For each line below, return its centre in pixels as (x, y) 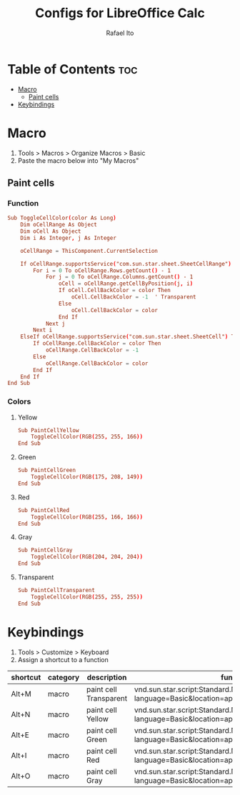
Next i (43, 330)
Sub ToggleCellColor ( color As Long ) (62, 218)
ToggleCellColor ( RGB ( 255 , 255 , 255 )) (87, 597)
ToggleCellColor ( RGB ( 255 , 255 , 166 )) (87, 437)
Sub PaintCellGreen (47, 470)
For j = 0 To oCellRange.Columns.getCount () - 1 (119, 277)
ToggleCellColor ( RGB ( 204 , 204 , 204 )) (87, 557)
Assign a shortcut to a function (63, 659)
